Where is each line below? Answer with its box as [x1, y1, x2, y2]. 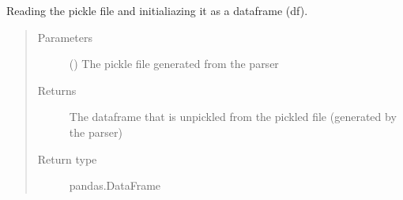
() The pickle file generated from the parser [69, 55, 279, 72]
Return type [37, 150, 97, 167]
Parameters [37, 28, 92, 45]
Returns [37, 81, 77, 98]
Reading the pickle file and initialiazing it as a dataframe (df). [6, 2, 308, 18]
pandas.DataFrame [69, 177, 161, 194]
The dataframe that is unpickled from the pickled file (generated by [69, 108, 397, 125]
